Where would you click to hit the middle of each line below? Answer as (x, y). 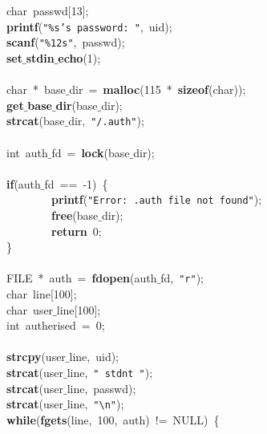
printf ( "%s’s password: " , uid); (89, 26)
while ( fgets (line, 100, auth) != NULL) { (113, 419)
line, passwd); (101, 388)
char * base (36, 89)
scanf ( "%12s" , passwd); (66, 42)
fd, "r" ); (182, 278)
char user (30, 309)
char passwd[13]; (47, 10)
